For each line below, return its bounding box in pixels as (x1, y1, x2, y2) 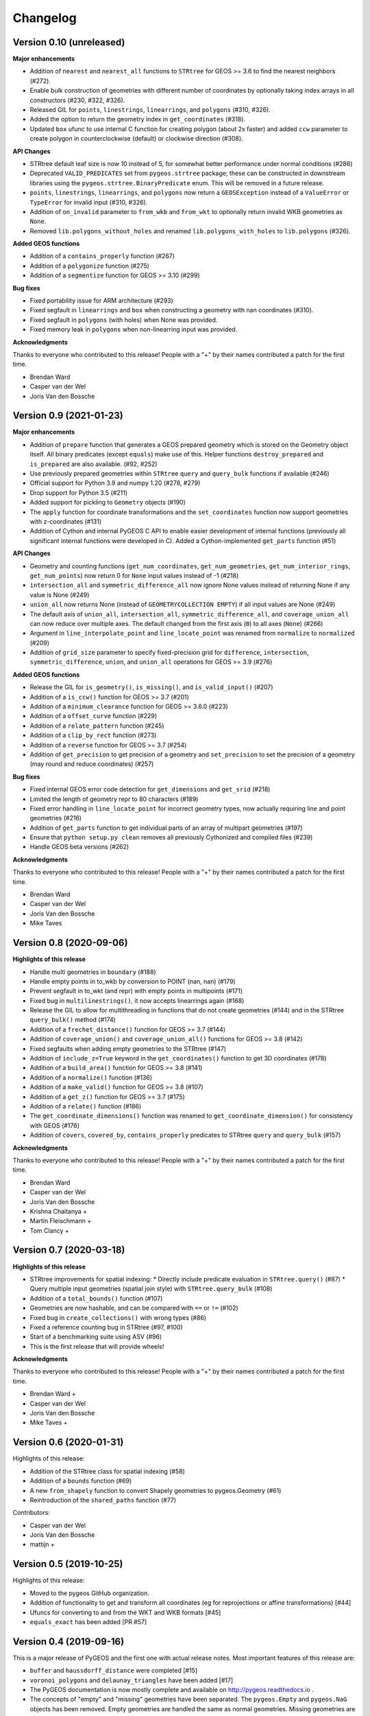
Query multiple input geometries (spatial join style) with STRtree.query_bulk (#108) (29, 1284, 273, 1293)
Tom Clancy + (29, 1226, 70, 1235)
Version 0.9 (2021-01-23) (12, 410, 123, 421)
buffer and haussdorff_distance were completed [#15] (29, 1667, 198, 1675)
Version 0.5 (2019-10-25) (12, 1558, 123, 1570)
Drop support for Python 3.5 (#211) (29, 488, 128, 497)
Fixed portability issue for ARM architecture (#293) (29, 297, 174, 305)
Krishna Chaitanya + (29, 1207, 88, 1215)
